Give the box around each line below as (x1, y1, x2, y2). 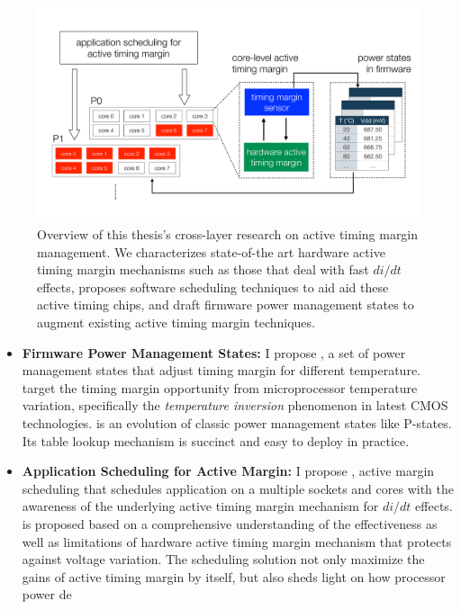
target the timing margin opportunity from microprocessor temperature (22, 378, 418, 397)
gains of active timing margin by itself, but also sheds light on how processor (22, 567, 446, 586)
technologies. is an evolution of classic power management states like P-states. (22, 414, 452, 433)
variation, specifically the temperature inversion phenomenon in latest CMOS (22, 396, 448, 415)
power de (22, 585, 72, 604)
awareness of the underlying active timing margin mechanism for (22, 497, 379, 515)
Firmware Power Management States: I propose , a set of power (22, 343, 406, 362)
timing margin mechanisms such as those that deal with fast (37, 260, 369, 279)
